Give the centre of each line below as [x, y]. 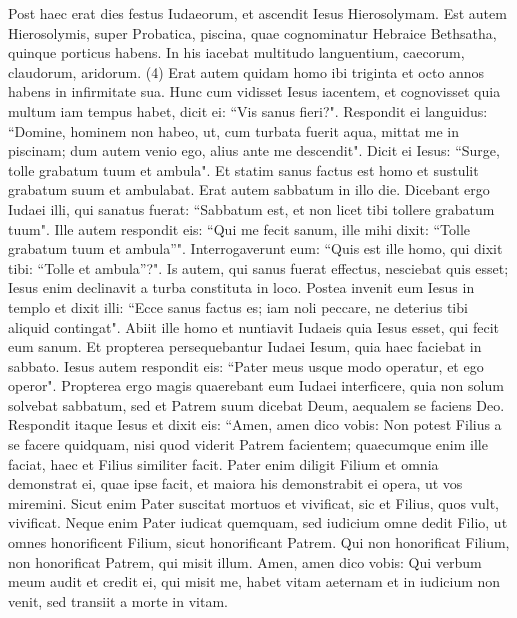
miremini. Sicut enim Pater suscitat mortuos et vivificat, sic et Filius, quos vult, [253, 502]
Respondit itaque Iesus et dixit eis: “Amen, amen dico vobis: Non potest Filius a [255, 424]
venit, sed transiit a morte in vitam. [118, 600]
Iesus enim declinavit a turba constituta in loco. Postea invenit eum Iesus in [241, 287]
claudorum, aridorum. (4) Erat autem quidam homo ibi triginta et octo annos [246, 71]
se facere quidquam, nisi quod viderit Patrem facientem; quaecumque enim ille [248, 444]
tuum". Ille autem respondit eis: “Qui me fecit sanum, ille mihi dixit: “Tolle [239, 228]
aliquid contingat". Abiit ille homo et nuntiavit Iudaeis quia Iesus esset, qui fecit [253, 326]
